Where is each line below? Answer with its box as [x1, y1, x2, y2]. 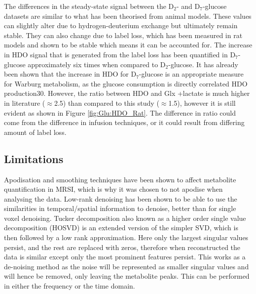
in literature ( [4, 97, 45, 108]
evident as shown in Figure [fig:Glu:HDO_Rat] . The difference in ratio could [4, 107, 236, 118]
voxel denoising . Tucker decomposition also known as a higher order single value [4, 212, 246, 223]
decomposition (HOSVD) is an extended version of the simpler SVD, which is [4, 222, 238, 233]
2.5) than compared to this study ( [54, 97, 159, 108]
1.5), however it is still [168, 97, 236, 108]
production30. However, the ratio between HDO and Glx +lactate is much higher [4, 88, 250, 98]
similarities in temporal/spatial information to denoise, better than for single [4, 203, 236, 213]
